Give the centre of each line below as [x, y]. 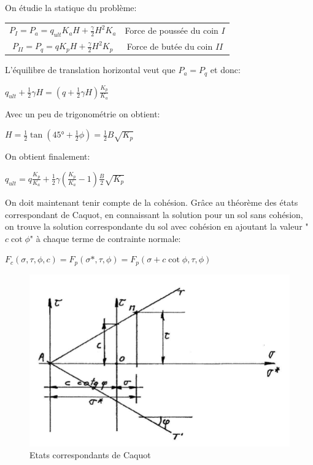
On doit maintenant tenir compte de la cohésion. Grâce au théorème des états [152, 202]
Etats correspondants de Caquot [90, 455]
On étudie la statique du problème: [71, 7]
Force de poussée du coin [172, 30]
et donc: [225, 70]
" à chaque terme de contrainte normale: [105, 238]
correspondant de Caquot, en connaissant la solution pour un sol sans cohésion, [154, 214]
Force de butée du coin [170, 46]
